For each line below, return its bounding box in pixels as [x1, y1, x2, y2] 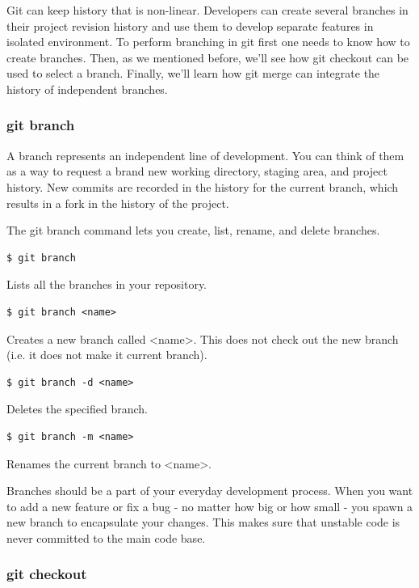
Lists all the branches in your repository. [6, 276, 207, 293]
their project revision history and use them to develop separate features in [6, 17, 374, 34]
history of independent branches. [6, 80, 168, 97]
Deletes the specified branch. [6, 400, 148, 417]
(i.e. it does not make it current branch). [6, 346, 207, 363]
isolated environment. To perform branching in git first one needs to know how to [6, 33, 410, 50]
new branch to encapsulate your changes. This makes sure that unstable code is [6, 514, 400, 531]
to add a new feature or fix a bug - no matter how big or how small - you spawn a [6, 497, 413, 514]
